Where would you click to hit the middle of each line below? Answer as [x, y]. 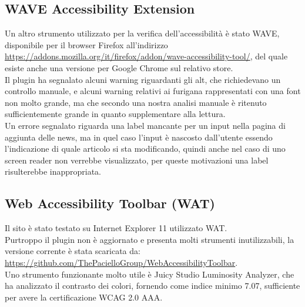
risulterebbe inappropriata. [53, 171]
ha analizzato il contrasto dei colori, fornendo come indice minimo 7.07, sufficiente [152, 286]
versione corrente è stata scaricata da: [73, 251]
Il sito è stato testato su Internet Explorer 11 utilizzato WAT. [116, 228]
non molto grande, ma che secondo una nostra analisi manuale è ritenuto [136, 102]
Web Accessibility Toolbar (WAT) [110, 203]
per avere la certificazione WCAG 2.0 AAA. [84, 297]
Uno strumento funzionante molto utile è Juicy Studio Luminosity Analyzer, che [150, 274]
